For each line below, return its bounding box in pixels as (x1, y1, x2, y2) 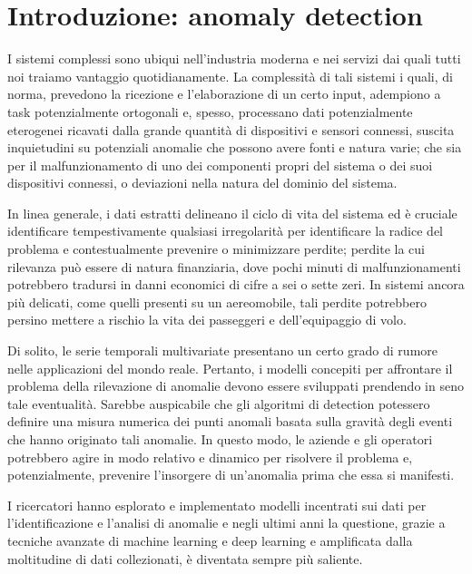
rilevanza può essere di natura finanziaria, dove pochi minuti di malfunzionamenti (7, 257, 461, 276)
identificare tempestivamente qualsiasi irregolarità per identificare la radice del (7, 221, 444, 240)
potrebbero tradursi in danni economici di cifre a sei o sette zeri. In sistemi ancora (7, 275, 465, 294)
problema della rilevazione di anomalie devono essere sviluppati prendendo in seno (7, 376, 464, 395)
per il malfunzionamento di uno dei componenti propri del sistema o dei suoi (7, 155, 433, 174)
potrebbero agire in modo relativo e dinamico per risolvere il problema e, (7, 447, 413, 466)
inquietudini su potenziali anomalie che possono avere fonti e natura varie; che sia (7, 138, 462, 157)
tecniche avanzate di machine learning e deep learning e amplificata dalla (7, 530, 413, 550)
